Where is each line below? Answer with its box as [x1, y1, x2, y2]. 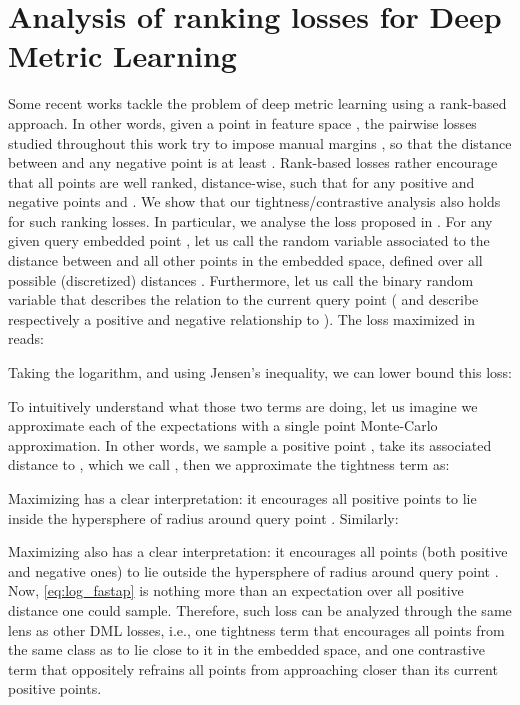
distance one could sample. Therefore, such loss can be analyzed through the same [8, 599, 512, 620]
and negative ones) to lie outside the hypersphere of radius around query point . [8, 560, 499, 581]
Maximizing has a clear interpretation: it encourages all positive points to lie [8, 488, 477, 508]
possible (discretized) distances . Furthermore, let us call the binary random [8, 269, 474, 290]
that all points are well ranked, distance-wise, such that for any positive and [8, 171, 475, 192]
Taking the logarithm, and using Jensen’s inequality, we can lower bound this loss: [8, 362, 512, 383]
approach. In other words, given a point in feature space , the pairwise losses [8, 112, 477, 133]
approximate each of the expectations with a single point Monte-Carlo [8, 415, 438, 436]
